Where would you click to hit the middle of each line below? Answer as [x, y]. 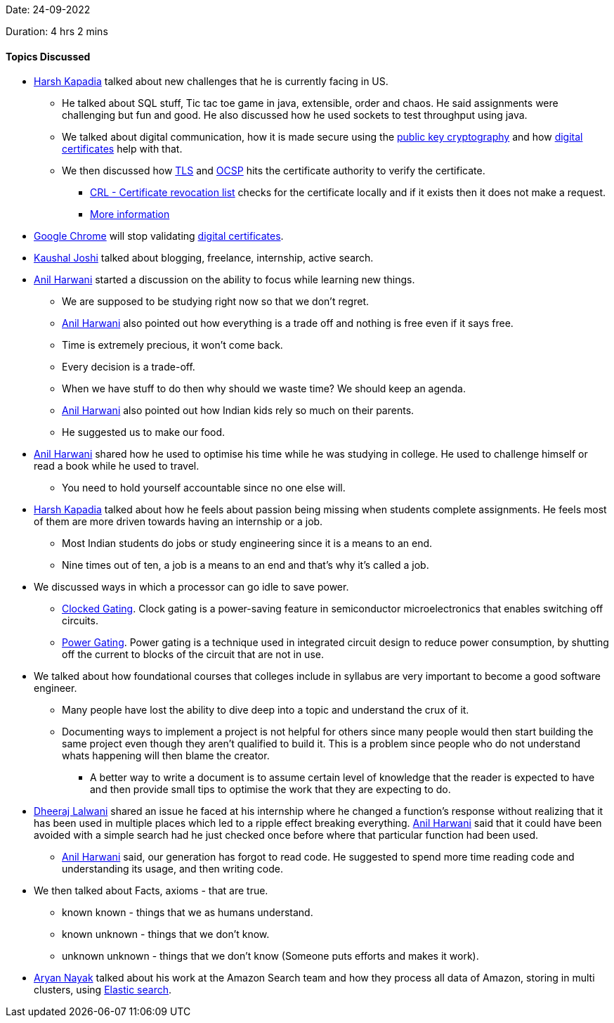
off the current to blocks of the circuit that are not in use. [193, 655]
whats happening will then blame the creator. [166, 756]
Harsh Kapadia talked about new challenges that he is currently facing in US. [211, 82]
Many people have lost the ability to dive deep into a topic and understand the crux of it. [266, 710]
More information [130, 214]
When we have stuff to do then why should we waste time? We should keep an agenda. [264, 389]
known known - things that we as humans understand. [188, 913]
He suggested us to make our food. [144, 432]
